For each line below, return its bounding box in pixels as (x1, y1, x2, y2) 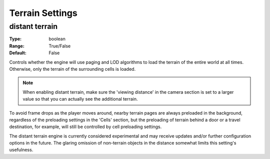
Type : (9, 36, 22, 42)
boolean (48, 36, 66, 42)
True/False (48, 43, 71, 49)
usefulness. (9, 147, 33, 153)
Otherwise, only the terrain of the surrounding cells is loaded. (9, 66, 136, 72)
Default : (9, 50, 27, 56)
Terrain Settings (9, 7, 77, 18)
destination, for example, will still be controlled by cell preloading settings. (9, 124, 162, 130)
